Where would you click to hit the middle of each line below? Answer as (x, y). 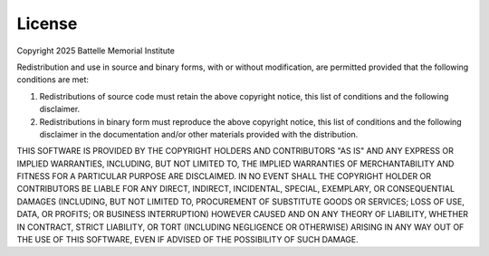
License (47, 24)
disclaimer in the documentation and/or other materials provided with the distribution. (199, 134)
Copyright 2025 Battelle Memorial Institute (96, 51)
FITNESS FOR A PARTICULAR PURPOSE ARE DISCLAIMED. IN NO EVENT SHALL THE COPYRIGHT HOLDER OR (224, 176)
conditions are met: (53, 80)
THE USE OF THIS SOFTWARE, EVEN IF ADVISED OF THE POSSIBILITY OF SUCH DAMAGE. (188, 240)
